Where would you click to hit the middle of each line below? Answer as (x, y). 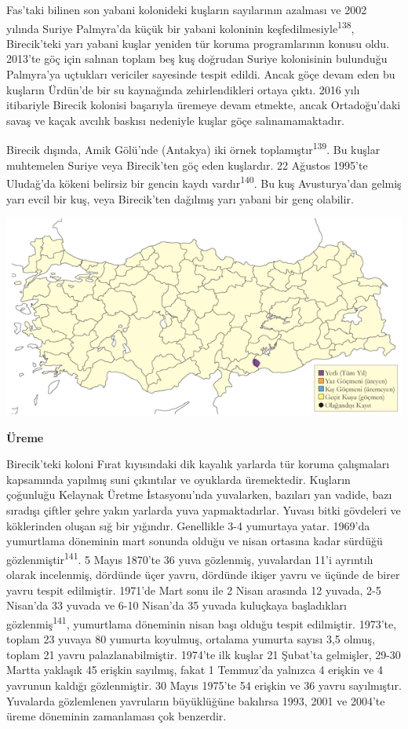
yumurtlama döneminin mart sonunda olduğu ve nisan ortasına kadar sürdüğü (195, 541)
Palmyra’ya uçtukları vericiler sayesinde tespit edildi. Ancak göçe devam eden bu (201, 74)
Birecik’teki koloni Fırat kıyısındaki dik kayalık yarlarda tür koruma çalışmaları (198, 464)
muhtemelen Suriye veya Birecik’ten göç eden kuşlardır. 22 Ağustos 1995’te (187, 165)
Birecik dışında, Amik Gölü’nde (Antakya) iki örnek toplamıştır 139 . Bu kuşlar (193, 148)
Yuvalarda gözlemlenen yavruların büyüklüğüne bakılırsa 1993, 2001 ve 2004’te (196, 700)
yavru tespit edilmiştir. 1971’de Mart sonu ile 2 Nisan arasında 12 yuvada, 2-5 (194, 590)
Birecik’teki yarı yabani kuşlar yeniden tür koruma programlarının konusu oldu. (198, 43)
